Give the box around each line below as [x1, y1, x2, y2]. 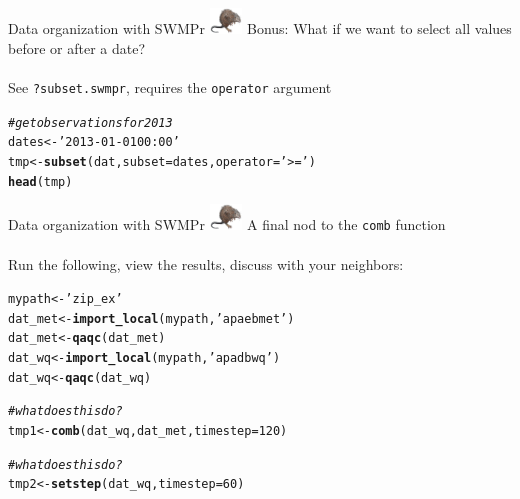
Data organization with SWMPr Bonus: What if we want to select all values [8, 18, 512, 39]
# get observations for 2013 [8, 115, 173, 130]
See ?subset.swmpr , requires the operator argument [8, 76, 332, 97]
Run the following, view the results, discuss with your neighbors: [8, 253, 404, 274]
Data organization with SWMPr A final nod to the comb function [8, 214, 446, 235]
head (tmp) [8, 174, 73, 189]
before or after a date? [8, 37, 146, 58]
